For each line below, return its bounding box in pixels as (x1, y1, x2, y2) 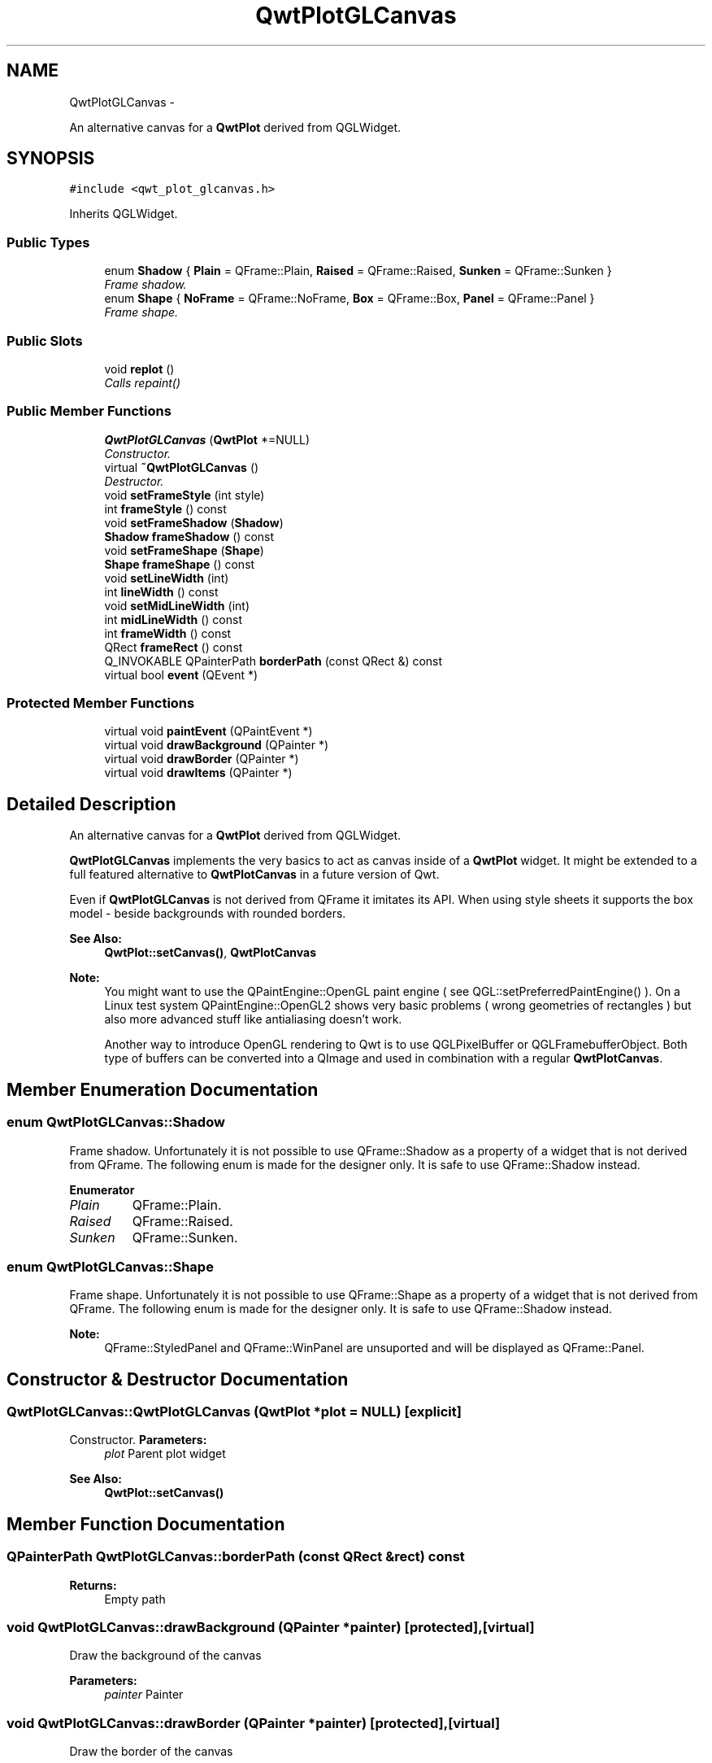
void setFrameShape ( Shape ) (104, 543, 264, 557)
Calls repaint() (104, 375, 181, 390)
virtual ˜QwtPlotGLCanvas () (104, 460, 259, 474)
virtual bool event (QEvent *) (104, 667, 258, 682)
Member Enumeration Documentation (7, 1079, 319, 1100)
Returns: (69, 1578, 117, 1592)
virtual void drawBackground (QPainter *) (104, 738, 329, 753)
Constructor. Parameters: (69, 1433, 207, 1447)
